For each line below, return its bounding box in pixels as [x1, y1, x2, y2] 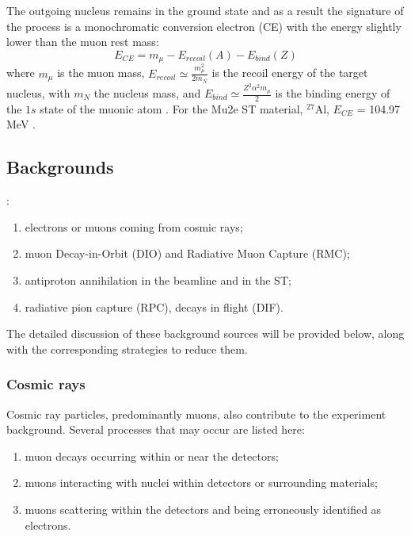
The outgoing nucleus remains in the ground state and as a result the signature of [6, 2, 404, 18]
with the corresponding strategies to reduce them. [6, 340, 248, 357]
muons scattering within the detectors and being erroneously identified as [25, 500, 382, 517]
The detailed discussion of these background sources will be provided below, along [6, 325, 405, 342]
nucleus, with [6, 85, 70, 101]
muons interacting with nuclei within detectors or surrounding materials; [25, 474, 378, 491]
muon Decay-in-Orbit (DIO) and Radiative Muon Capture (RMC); [25, 245, 350, 262]
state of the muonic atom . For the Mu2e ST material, [40, 100, 303, 117]
